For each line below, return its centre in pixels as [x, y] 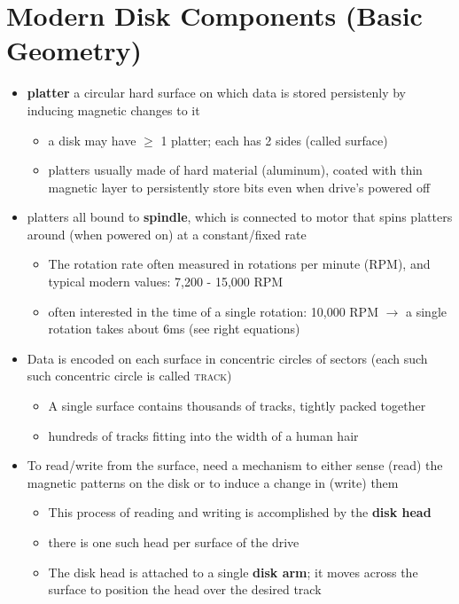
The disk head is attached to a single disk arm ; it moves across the [233, 572]
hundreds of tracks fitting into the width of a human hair [203, 435]
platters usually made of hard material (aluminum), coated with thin [235, 170]
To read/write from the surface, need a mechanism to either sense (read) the [235, 465]
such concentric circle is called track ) [129, 376]
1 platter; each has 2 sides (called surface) [274, 140]
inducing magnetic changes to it [113, 110]
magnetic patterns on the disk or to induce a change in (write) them [213, 482]
